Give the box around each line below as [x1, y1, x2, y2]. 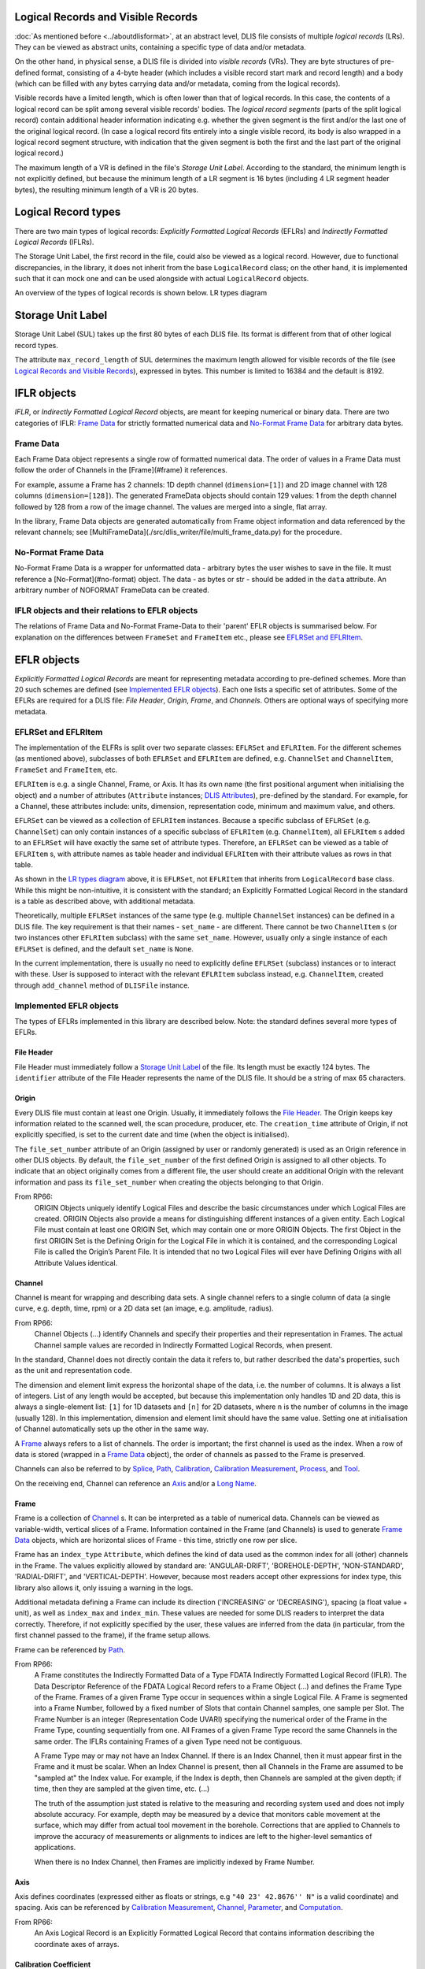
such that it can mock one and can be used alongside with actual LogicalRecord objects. [14, 274, 309, 284]
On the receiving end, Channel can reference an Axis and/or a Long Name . [14, 1478, 257, 1488]
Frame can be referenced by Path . [14, 1645, 126, 1654]
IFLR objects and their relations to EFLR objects [14, 605, 198, 616]
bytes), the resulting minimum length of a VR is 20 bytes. [14, 185, 199, 195]
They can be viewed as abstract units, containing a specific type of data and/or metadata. [14, 42, 306, 51]
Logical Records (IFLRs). [14, 237, 94, 247]
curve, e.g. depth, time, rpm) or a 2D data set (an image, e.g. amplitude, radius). [14, 1303, 275, 1313]
